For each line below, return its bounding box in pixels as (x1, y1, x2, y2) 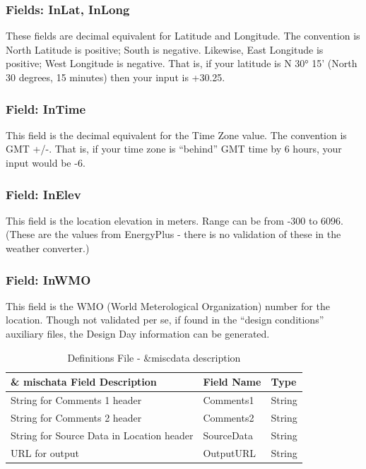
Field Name (203, 374, 261, 389)
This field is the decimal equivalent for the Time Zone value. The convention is (6, 127, 347, 142)
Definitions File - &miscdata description (67, 350, 241, 364)
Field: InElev (6, 185, 81, 203)
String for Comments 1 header (11, 393, 142, 408)
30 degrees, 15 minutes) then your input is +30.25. (6, 70, 225, 84)
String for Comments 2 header (11, 410, 142, 425)
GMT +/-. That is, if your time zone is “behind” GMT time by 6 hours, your (6, 141, 342, 156)
